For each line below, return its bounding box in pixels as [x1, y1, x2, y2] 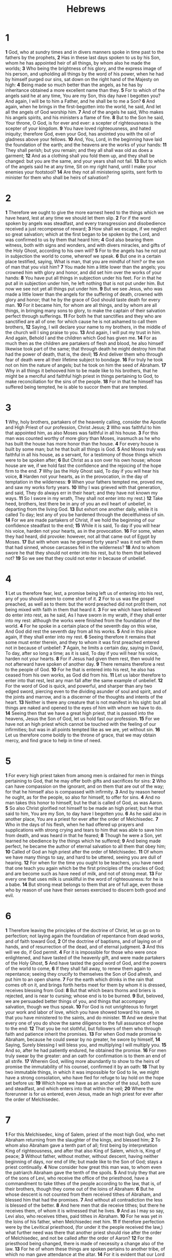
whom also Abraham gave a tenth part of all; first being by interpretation [5, 1142, 158, 1148]
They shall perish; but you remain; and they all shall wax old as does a [5, 147, 153, 153]
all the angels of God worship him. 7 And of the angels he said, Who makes [5, 109, 164, 115]
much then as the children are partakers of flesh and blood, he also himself [5, 340, 164, 346]
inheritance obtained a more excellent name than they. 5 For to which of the [5, 87, 165, 93]
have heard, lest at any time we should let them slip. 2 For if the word [5, 215, 151, 221]
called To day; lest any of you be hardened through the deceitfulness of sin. [5, 511, 165, 517]
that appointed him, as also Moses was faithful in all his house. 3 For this [5, 430, 159, 436]
